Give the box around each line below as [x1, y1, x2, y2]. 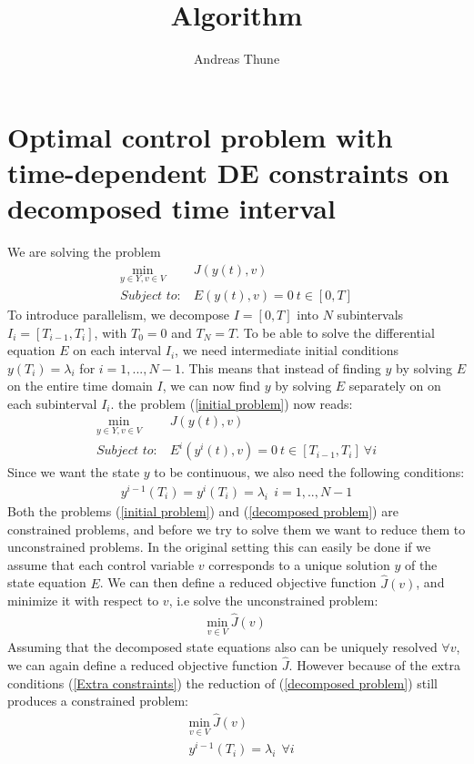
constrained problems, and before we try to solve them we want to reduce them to [7, 519, 466, 538]
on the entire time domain [7, 376, 153, 395]
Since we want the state [7, 463, 140, 482]
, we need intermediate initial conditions [175, 341, 398, 360]
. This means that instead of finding [180, 358, 381, 377]
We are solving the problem [7, 242, 161, 261]
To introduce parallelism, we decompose [7, 304, 230, 323]
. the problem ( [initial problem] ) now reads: [110, 393, 353, 413]
